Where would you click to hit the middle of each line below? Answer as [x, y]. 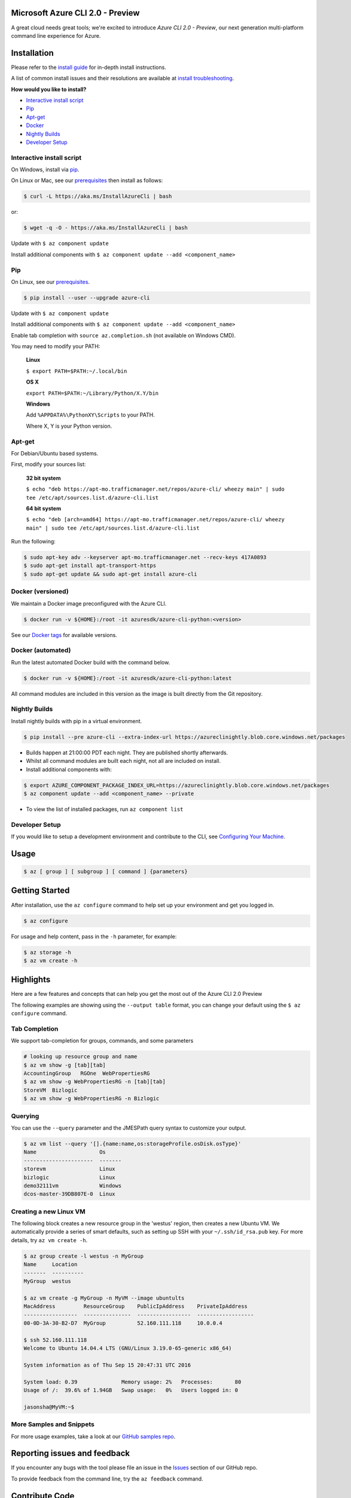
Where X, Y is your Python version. [69, 426]
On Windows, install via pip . [45, 170]
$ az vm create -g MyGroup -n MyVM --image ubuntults [104, 1298]
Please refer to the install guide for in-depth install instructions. [89, 67]
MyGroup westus [48, 1281]
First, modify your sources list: [48, 464]
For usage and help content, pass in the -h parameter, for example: [94, 936]
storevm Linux [70, 1169]
